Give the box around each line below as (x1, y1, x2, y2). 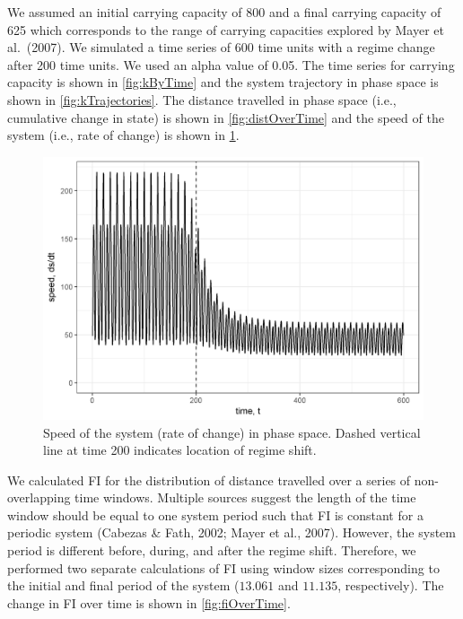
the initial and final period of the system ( (7, 576, 240, 595)
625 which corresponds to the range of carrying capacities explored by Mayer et (7, 20, 444, 39)
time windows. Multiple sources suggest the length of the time (74, 488, 416, 507)
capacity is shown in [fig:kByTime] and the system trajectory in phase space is (7, 73, 439, 92)
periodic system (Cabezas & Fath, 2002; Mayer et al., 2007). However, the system (7, 523, 456, 542)
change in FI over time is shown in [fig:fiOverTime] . (7, 593, 291, 612)
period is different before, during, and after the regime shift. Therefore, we (7, 541, 416, 560)
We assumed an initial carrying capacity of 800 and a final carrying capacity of (7, 3, 441, 21)
